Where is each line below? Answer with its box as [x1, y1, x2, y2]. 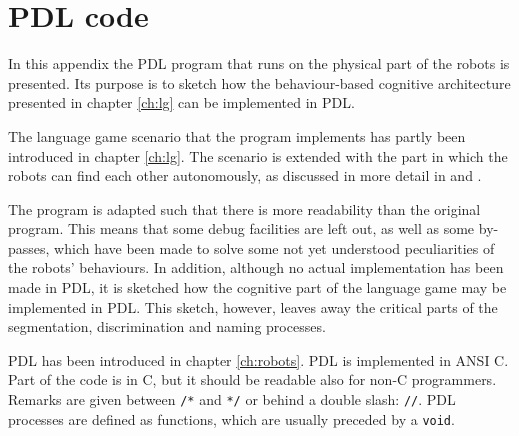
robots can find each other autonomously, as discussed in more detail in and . [8, 165, 482, 186]
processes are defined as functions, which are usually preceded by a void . [8, 408, 455, 429]
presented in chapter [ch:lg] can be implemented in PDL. [8, 92, 355, 113]
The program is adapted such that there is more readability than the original [8, 198, 481, 219]
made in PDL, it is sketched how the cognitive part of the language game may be [8, 277, 507, 298]
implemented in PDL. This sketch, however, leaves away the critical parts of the [8, 296, 498, 317]
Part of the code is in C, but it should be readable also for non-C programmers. [8, 369, 497, 390]
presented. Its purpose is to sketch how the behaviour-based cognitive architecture [8, 72, 511, 93]
